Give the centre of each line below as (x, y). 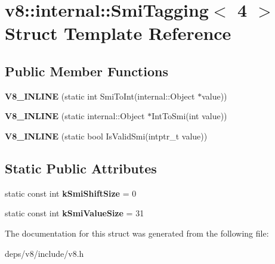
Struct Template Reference (118, 33)
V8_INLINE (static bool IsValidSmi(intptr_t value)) (106, 136)
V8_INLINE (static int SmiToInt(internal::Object (100, 96)
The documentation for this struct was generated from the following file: (137, 233)
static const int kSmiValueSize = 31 (75, 213)
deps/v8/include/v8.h (44, 253)
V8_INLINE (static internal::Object (75, 116)
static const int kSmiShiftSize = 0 (71, 193)
